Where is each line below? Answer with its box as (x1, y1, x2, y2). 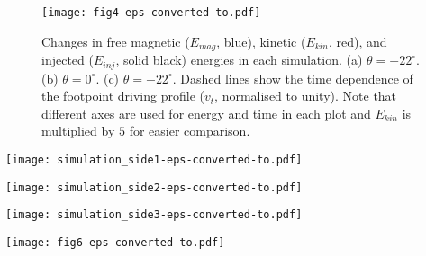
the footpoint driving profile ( (41, 86, 204, 105)
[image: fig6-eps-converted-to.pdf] (5, 235, 225, 249)
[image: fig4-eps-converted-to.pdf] (41, 6, 261, 19)
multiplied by (41, 121, 115, 140)
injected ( (41, 50, 94, 69)
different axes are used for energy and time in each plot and (41, 103, 371, 122)
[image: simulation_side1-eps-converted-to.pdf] (5, 153, 303, 166)
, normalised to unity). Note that (214, 86, 397, 105)
